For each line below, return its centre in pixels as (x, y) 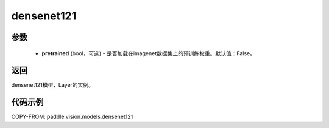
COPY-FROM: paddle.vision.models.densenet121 (72, 117)
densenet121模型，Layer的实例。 (53, 85)
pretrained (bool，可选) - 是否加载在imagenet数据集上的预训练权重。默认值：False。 (149, 53)
